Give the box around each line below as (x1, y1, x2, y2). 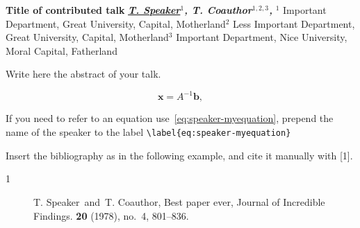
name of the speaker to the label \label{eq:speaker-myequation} (6, 125, 291, 139)
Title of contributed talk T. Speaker (6, 3, 181, 17)
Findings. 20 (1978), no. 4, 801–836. (33, 208, 189, 222)
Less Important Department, (233, 16, 355, 30)
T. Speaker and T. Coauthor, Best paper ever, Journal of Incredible (33, 194, 325, 209)
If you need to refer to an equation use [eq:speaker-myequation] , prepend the (6, 111, 334, 125)
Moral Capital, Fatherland (6, 43, 117, 58)
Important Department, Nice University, (176, 30, 347, 44)
